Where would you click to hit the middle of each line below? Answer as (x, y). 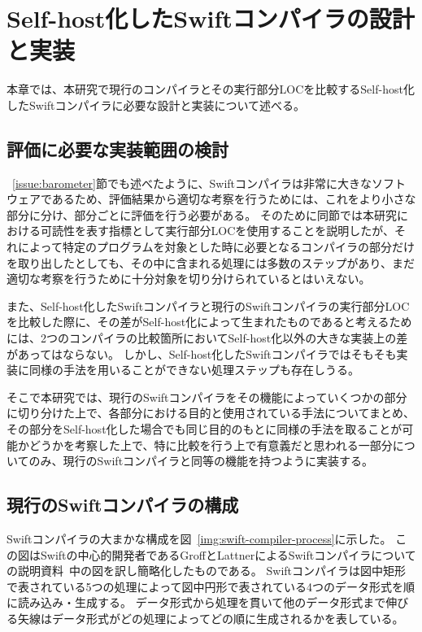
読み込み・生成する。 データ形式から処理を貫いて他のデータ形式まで (202, 602)
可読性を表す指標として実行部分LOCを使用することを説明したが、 (218, 231)
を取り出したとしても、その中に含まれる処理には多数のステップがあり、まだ (211, 262)
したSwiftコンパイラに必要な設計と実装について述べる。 (156, 105)
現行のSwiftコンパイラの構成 (123, 505)
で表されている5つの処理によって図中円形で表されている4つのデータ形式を (205, 586)
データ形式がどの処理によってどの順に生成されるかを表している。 (228, 618)
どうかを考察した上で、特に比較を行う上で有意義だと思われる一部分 (211, 445)
